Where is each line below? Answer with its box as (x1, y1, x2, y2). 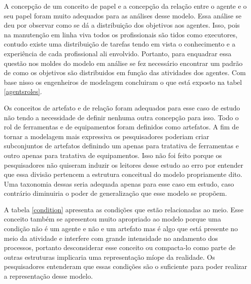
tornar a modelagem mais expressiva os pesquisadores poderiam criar (4, 131, 209, 141)
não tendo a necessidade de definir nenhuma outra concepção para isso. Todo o (4, 112, 239, 122)
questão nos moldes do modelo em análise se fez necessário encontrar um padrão (4, 58, 243, 68)
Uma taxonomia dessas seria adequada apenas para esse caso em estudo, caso (4, 178, 234, 189)
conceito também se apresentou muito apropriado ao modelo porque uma (4, 214, 221, 224)
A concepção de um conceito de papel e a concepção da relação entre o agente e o (4, 1, 247, 11)
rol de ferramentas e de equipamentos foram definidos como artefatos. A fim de (4, 122, 239, 132)
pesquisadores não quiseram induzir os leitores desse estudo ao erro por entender (4, 159, 243, 170)
